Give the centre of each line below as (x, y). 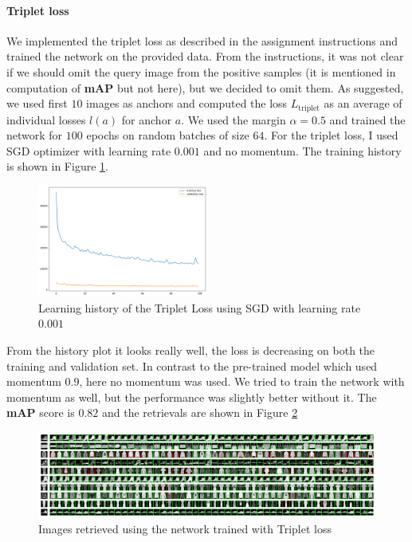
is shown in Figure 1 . (57, 166)
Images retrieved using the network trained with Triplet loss (185, 529)
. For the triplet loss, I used (331, 135)
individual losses (46, 119)
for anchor (147, 119)
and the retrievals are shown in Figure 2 (200, 412)
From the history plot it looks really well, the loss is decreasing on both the (191, 350)
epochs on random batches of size (168, 135)
